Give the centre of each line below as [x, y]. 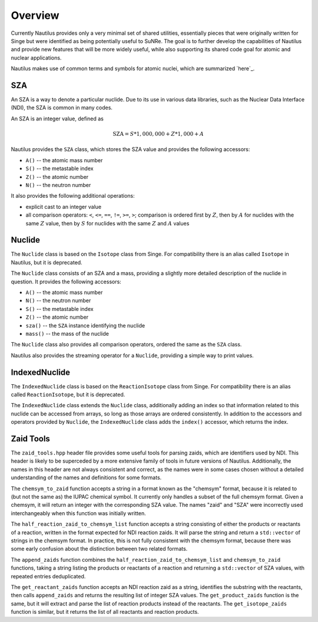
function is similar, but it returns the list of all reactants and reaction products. [105, 612]
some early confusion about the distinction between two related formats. [99, 549]
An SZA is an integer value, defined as [57, 119]
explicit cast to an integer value [64, 207]
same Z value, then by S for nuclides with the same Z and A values [107, 223]
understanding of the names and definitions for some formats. [86, 477]
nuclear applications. [36, 58]
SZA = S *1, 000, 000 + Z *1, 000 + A [158, 134]
